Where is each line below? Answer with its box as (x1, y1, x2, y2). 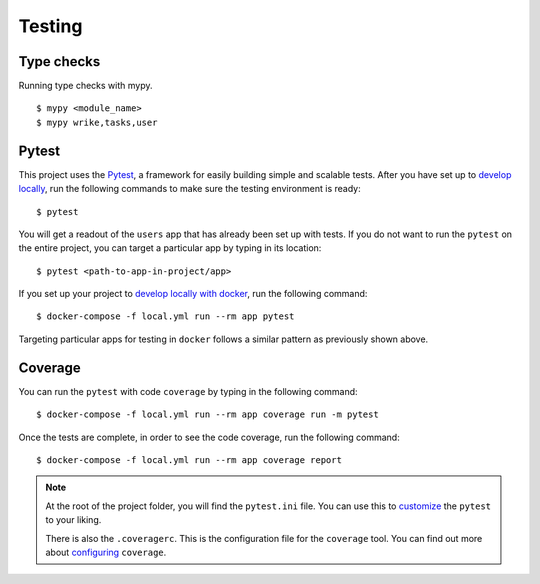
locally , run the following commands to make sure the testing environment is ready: (18, 183, 362, 195)
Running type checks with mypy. (18, 80, 154, 92)
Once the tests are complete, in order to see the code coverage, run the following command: (18, 431, 400, 443)
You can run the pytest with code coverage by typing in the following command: (18, 385, 359, 397)
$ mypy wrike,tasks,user (36, 116, 158, 128)
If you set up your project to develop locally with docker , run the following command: (18, 288, 368, 300)
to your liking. (45, 514, 102, 526)
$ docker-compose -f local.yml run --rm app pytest (36, 311, 295, 322)
